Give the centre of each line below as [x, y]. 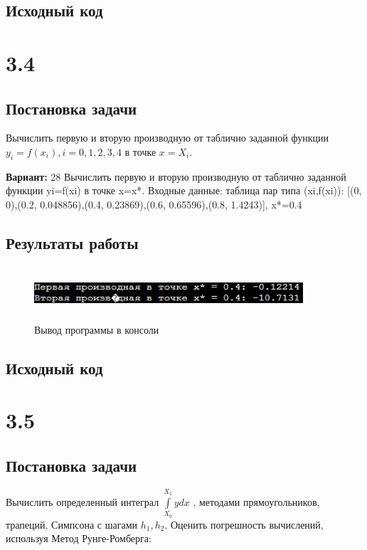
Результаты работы [72, 242]
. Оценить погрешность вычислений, [244, 524]
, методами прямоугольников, [256, 502]
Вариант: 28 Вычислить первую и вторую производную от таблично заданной [176, 176]
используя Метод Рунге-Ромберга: [79, 538]
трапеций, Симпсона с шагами [71, 524]
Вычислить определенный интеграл [83, 502]
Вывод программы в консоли [97, 329]
